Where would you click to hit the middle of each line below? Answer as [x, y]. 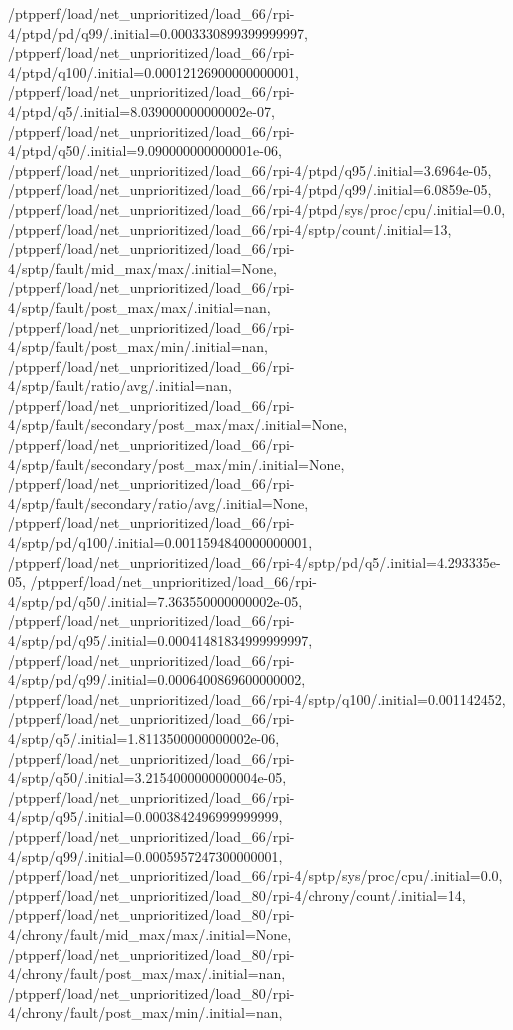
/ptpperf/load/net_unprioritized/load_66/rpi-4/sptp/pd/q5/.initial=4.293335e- [254, 561]
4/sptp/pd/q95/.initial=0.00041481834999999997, [160, 640]
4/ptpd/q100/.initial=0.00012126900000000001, [153, 71]
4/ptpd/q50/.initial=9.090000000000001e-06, [145, 150]
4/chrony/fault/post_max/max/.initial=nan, [147, 973]
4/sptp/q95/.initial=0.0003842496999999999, [145, 816]
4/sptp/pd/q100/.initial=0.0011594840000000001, [160, 542]
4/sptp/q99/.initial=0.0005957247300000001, [145, 855]
